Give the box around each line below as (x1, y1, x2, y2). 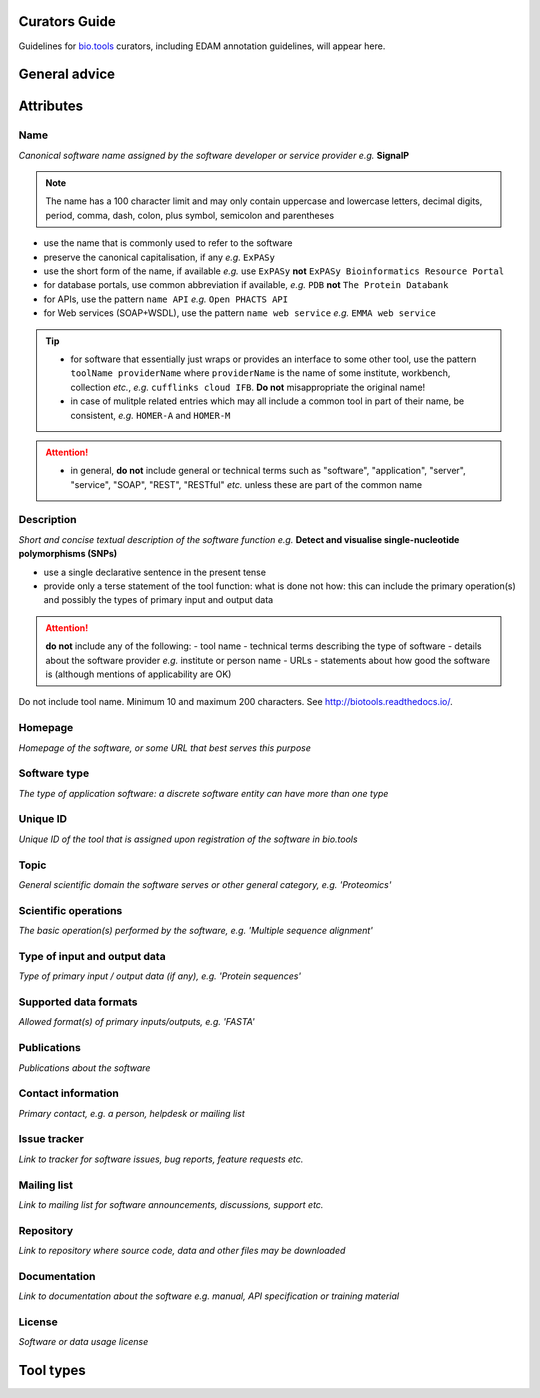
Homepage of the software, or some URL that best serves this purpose (18, 741, 312, 754)
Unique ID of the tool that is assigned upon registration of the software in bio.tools (18, 833, 359, 845)
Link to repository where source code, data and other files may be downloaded (18, 1245, 346, 1257)
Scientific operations (18, 903, 123, 917)
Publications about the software (18, 1061, 151, 1074)
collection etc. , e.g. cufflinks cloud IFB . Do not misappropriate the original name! (70, 381, 426, 393)
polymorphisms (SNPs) (18, 548, 118, 560)
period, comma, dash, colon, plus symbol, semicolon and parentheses (45, 209, 335, 221)
